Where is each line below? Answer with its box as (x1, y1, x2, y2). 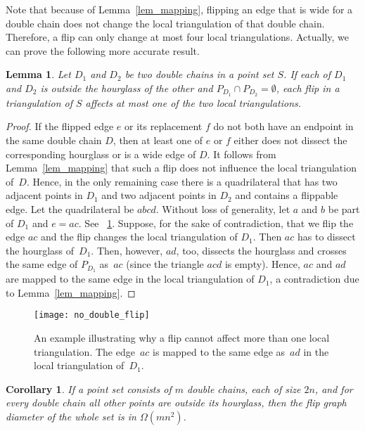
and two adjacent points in (101, 188, 217, 202)
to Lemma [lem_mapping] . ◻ (6, 285, 136, 300)
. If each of (283, 67, 331, 82)
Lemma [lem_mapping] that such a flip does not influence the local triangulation (6, 160, 357, 175)
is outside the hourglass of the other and (40, 80, 213, 95)
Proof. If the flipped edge (6, 119, 114, 134)
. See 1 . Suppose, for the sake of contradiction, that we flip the (78, 215, 354, 230)
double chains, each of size (187, 381, 301, 396)
